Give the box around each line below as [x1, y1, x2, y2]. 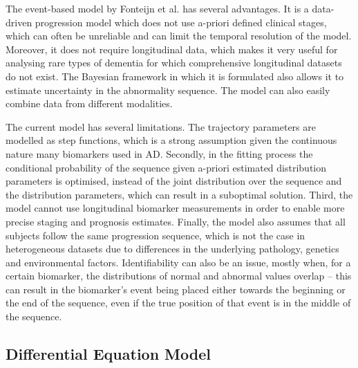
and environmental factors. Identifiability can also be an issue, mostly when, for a [6, 255, 351, 269]
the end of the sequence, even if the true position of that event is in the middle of [6, 295, 351, 310]
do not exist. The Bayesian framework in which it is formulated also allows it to [6, 68, 344, 83]
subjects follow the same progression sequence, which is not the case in [6, 228, 305, 242]
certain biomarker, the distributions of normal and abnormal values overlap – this [6, 268, 352, 283]
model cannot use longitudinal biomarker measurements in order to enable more [6, 201, 345, 215]
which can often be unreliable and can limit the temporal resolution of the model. [6, 28, 352, 43]
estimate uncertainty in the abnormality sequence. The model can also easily [6, 82, 330, 97]
